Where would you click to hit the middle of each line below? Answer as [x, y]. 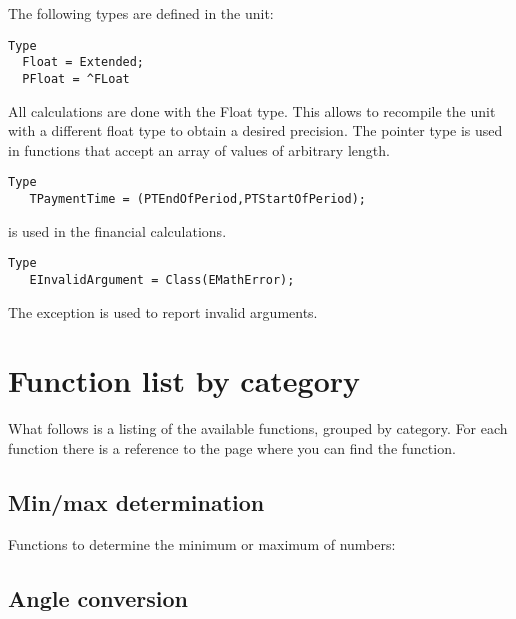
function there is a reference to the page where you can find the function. [232, 447]
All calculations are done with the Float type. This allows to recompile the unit [252, 110]
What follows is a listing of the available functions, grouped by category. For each [258, 428]
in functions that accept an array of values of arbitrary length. [199, 149]
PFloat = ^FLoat [76, 78]
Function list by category [184, 380]
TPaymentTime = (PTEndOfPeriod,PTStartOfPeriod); [197, 199]
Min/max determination [136, 501]
